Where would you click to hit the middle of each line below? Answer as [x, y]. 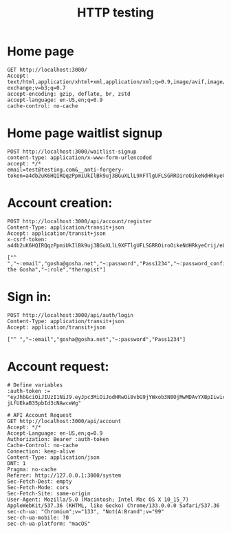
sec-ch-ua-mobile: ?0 [38, 517]
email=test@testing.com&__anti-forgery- [66, 170]
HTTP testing [115, 13]
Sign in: [29, 297]
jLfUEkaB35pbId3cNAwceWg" [44, 403]
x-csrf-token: [27, 239]
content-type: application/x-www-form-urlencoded [80, 157]
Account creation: [60, 203]
